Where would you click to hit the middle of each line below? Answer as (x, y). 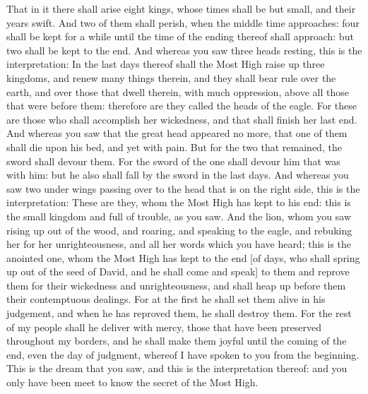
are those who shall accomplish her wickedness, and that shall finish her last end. (182, 119)
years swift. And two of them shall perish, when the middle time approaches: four (183, 22)
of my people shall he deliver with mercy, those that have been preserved (164, 327)
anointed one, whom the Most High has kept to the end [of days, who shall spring (183, 257)
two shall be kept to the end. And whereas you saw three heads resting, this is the (184, 50)
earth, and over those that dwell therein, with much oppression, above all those (178, 91)
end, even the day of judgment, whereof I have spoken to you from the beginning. (183, 354)
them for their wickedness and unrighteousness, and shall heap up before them (176, 285)
